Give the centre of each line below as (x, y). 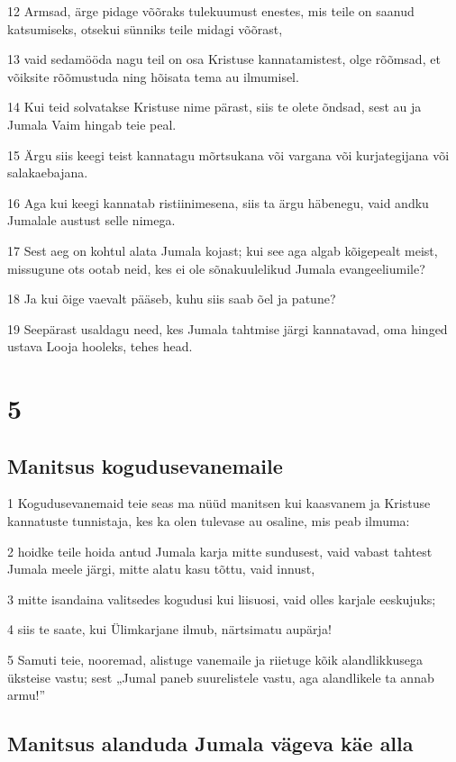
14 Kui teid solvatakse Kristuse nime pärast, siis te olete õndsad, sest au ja (214, 107)
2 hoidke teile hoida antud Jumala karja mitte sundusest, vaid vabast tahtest (220, 551)
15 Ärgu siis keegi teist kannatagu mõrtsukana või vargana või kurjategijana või (228, 154)
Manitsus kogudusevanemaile (145, 465)
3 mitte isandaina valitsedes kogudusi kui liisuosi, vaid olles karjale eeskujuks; (222, 599)
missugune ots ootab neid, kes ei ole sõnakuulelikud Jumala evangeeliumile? (216, 268)
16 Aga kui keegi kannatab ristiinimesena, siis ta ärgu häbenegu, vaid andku (218, 202)
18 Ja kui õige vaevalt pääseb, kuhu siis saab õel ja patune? (172, 299)
